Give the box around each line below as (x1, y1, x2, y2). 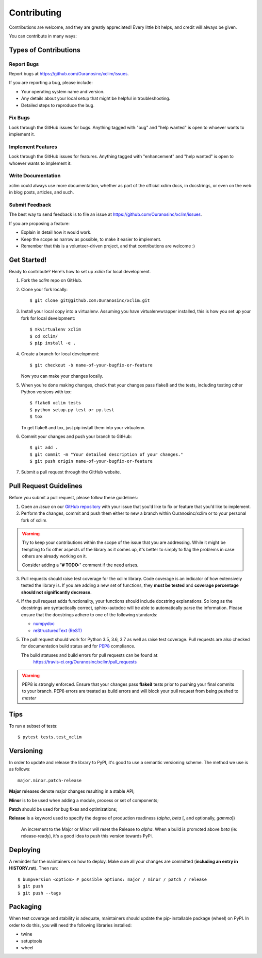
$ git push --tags (17, 890, 62, 896)
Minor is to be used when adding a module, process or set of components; (9, 797, 159, 803)
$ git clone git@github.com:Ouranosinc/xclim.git (30, 298, 150, 303)
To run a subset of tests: (9, 723, 58, 729)
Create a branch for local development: (21, 351, 99, 357)
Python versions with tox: (21, 389, 72, 395)
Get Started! (9, 256, 47, 264)
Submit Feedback (9, 202, 51, 209)
